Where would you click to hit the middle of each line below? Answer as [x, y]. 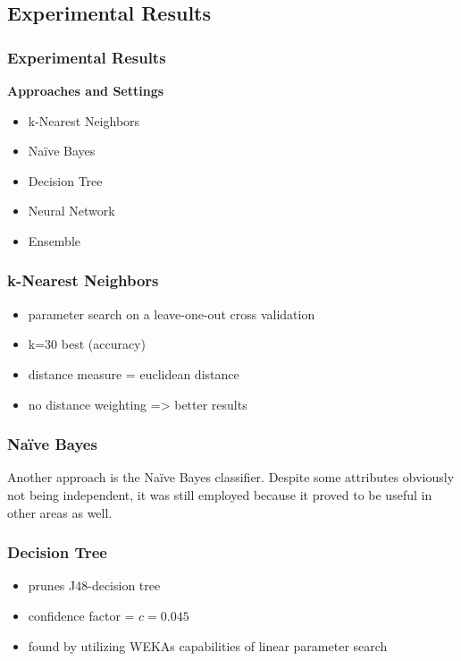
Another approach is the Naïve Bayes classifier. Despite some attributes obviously [231, 477]
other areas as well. [60, 512]
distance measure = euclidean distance [134, 373]
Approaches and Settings [86, 90]
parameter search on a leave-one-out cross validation [172, 314]
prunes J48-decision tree [94, 585]
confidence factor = [81, 615]
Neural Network [71, 211]
